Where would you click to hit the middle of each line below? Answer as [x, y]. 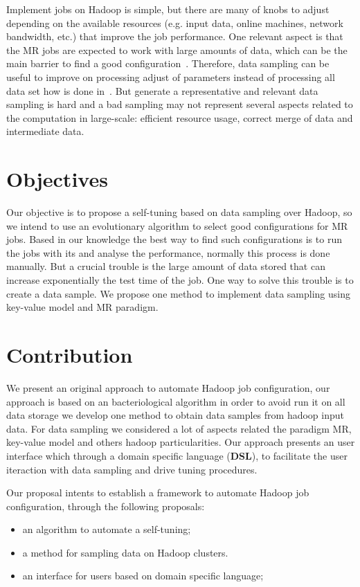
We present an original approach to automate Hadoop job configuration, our [168, 387]
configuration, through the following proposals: [106, 506]
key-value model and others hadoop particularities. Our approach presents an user [181, 442]
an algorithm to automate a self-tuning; [107, 529]
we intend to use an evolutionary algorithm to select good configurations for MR [177, 225]
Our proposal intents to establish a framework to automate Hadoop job [158, 493]
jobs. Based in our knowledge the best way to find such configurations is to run [174, 239]
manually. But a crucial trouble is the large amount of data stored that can [166, 266]
